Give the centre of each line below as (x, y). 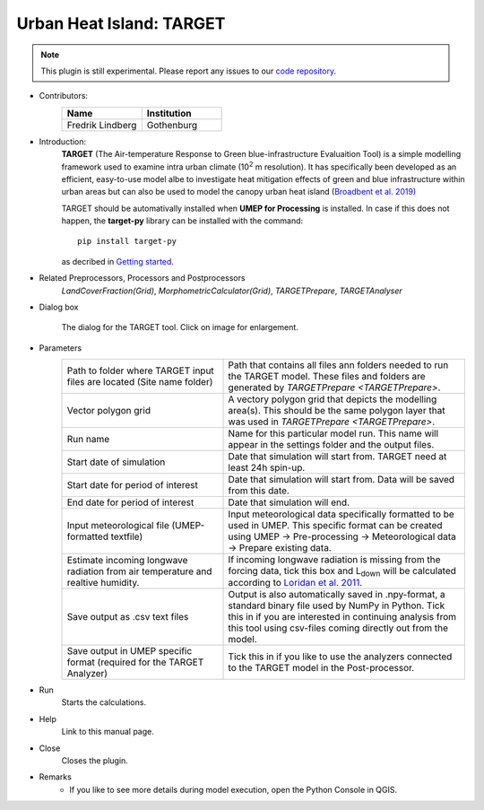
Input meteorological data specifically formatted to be (341, 514)
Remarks (55, 777)
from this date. (259, 491)
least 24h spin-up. (267, 468)
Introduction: (63, 141)
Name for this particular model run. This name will (333, 433)
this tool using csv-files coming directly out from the (338, 628)
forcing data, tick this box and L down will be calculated (342, 572)
